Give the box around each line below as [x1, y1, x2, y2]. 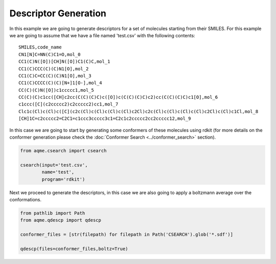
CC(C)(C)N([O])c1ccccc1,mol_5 [18, 87, 95, 93]
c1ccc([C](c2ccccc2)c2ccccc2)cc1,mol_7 [18, 101, 119, 107]
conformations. [9, 196, 42, 202]
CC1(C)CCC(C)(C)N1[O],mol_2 [18, 66, 89, 71]
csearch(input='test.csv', [20, 162, 88, 168]
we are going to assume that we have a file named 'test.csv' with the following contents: [9, 32, 195, 38]
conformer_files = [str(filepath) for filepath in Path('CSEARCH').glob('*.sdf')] [20, 232, 234, 237]
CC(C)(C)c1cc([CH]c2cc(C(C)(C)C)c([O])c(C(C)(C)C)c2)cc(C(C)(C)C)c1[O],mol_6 [18, 94, 218, 100]
